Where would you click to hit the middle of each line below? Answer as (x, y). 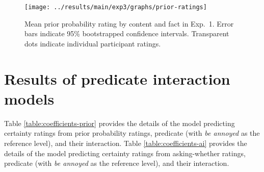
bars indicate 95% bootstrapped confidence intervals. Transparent (127, 33)
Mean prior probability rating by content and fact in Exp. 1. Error (129, 23)
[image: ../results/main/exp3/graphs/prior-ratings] (116, 7)
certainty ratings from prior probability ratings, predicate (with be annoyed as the (132, 133)
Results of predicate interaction (117, 78)
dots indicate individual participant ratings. (93, 43)
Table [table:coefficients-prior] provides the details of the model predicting (120, 123)
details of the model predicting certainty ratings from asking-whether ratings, (125, 153)
